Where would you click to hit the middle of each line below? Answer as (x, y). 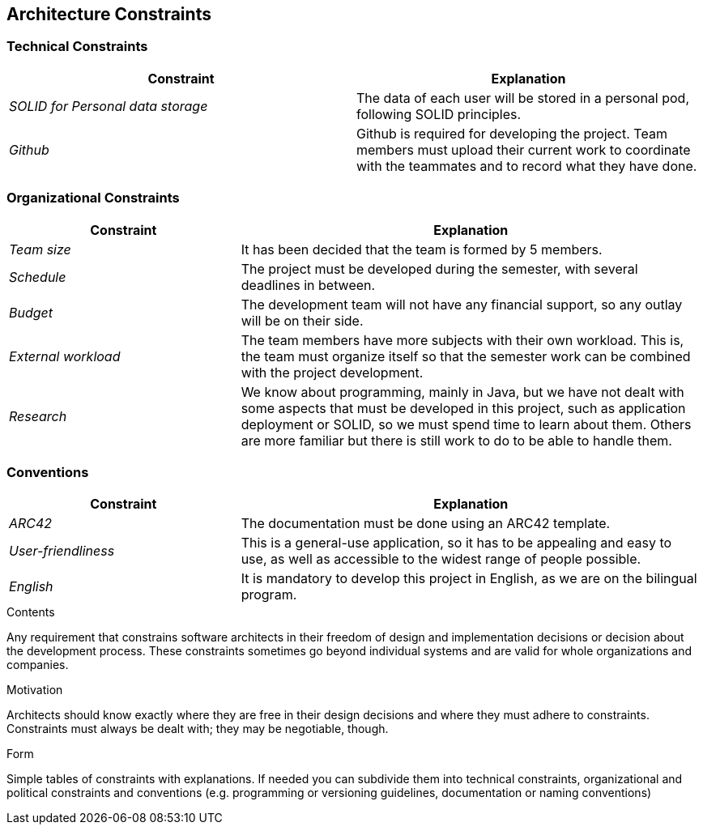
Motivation (35, 690)
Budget (31, 312)
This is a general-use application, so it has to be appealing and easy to (456, 543)
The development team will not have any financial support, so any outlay (462, 304)
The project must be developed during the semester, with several (439, 268)
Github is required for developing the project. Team (512, 133)
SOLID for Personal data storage (109, 106)
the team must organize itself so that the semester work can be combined (466, 356)
